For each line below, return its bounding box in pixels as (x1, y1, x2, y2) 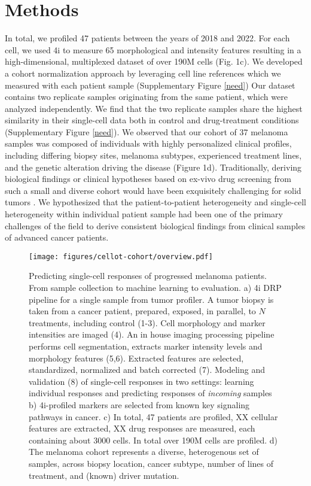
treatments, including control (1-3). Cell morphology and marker (29, 316, 266, 329)
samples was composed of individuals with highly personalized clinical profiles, (5, 137, 292, 150)
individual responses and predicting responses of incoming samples (29, 387, 272, 399)
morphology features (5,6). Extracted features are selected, (29, 351, 244, 364)
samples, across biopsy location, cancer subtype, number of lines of (29, 457, 273, 469)
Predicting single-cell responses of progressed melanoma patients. (29, 269, 267, 282)
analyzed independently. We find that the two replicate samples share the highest (5, 102, 303, 114)
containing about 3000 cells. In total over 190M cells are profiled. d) (29, 433, 278, 446)
